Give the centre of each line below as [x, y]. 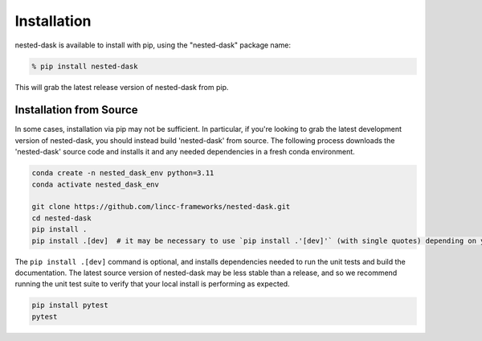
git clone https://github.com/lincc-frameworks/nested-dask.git [161, 207]
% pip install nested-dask [85, 66]
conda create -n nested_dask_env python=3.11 [123, 173]
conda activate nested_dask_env [96, 184]
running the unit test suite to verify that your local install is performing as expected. [152, 284]
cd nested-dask [61, 218]
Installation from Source [76, 110]
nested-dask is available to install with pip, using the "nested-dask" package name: [153, 45]
